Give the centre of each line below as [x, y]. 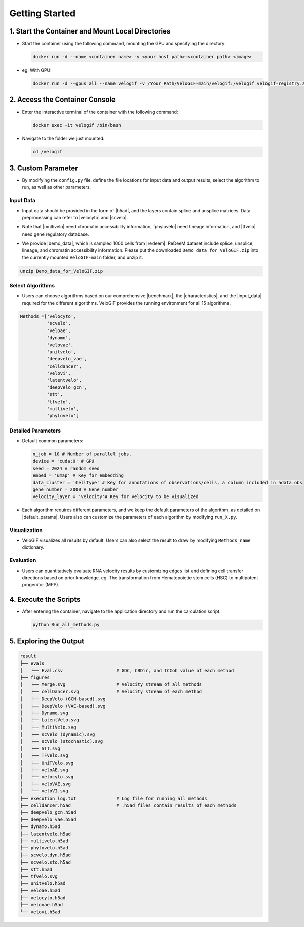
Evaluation [23, 560]
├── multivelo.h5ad [44, 841]
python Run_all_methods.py [66, 625]
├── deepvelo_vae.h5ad [48, 819]
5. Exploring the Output [47, 641]
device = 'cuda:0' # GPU [64, 461]
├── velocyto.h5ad [43, 898]
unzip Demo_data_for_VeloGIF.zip [62, 271]
